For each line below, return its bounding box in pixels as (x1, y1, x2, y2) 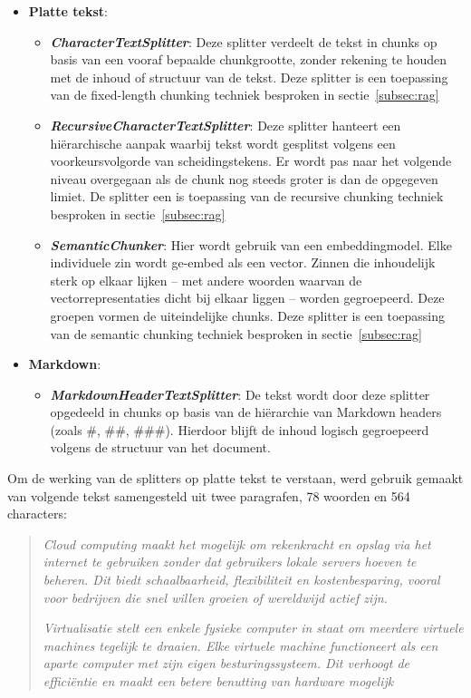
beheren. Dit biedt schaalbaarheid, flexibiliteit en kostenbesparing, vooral (43, 570, 440, 589)
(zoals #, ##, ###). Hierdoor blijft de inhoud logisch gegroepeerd (50, 420, 429, 439)
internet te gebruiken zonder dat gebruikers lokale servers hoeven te (43, 552, 417, 571)
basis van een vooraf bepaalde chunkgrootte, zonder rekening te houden (50, 50, 447, 69)
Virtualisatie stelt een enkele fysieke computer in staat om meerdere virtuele (43, 618, 464, 637)
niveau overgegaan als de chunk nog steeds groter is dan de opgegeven (50, 169, 438, 188)
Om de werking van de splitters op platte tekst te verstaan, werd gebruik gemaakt (7, 469, 464, 488)
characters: (7, 504, 67, 523)
